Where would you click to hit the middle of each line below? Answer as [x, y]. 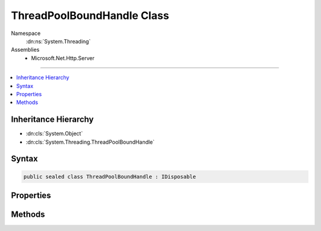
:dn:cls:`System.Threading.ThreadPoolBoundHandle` [90, 142]
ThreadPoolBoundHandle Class [90, 15]
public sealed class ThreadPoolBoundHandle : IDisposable [110, 176]
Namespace [26, 33]
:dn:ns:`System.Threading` [58, 41]
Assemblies [25, 50]
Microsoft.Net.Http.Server [63, 58]
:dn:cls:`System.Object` [54, 134]
